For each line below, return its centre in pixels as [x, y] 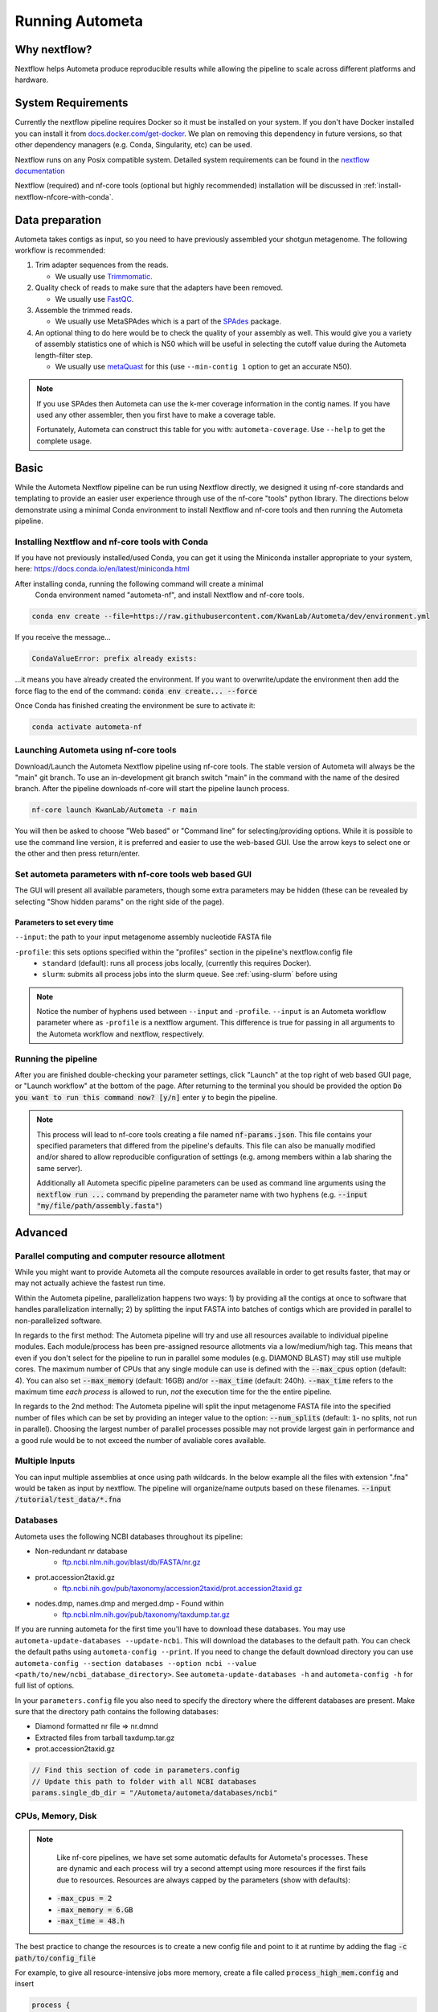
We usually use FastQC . [94, 299]
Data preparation [58, 220]
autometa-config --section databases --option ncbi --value [136, 1663]
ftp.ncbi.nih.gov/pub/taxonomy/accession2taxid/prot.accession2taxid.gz [182, 1589]
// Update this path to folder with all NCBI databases [144, 1781]
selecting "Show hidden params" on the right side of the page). [120, 901]
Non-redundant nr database [81, 1551]
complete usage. [64, 441]
